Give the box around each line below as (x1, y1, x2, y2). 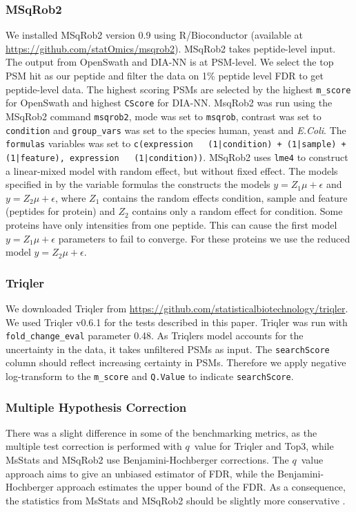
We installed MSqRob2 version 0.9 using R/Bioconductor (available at (6, 28, 304, 42)
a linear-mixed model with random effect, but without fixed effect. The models (6, 163, 338, 178)
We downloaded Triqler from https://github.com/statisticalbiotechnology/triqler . (6, 301, 348, 315)
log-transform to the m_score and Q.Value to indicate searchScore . (6, 369, 294, 383)
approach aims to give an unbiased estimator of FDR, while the (6, 466, 275, 480)
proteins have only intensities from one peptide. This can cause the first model (6, 217, 337, 231)
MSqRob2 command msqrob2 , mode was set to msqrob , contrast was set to (6, 108, 322, 123)
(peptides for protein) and (6, 204, 115, 218)
